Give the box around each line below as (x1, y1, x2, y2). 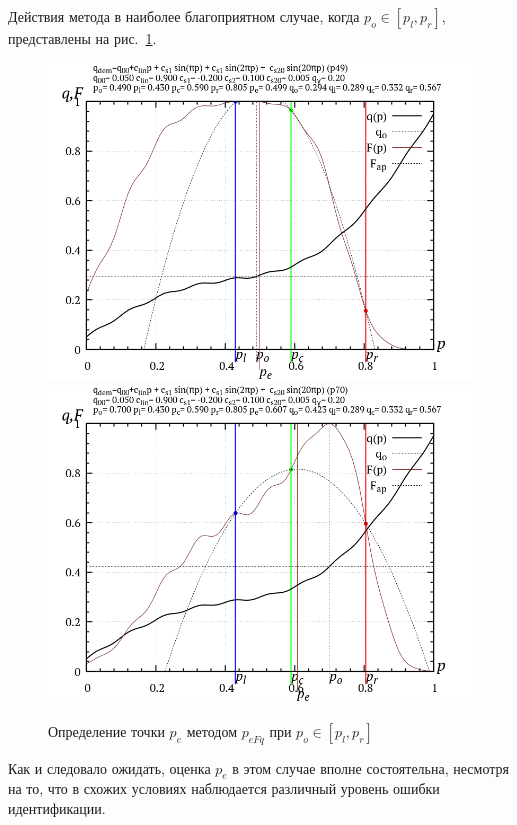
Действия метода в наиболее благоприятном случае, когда (8, 6, 360, 26)
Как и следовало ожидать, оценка (8, 757, 211, 778)
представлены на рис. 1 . (8, 28, 157, 48)
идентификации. (8, 797, 106, 818)
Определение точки (48, 720, 165, 741)
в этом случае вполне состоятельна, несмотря (232, 757, 509, 778)
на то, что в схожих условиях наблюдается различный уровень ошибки (8, 778, 440, 799)
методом (186, 720, 237, 741)
